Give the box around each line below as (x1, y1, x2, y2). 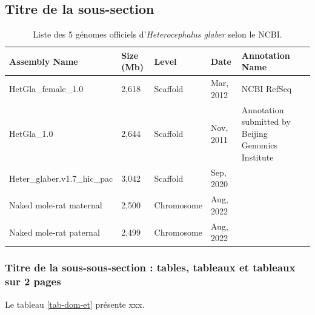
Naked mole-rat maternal (9, 199, 102, 211)
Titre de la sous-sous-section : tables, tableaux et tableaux (5, 260, 296, 275)
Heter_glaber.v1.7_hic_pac (9, 171, 113, 184)
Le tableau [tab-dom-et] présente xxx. (5, 297, 145, 310)
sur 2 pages (5, 274, 61, 289)
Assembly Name (9, 55, 78, 67)
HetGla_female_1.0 (9, 82, 84, 95)
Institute (241, 151, 274, 164)
